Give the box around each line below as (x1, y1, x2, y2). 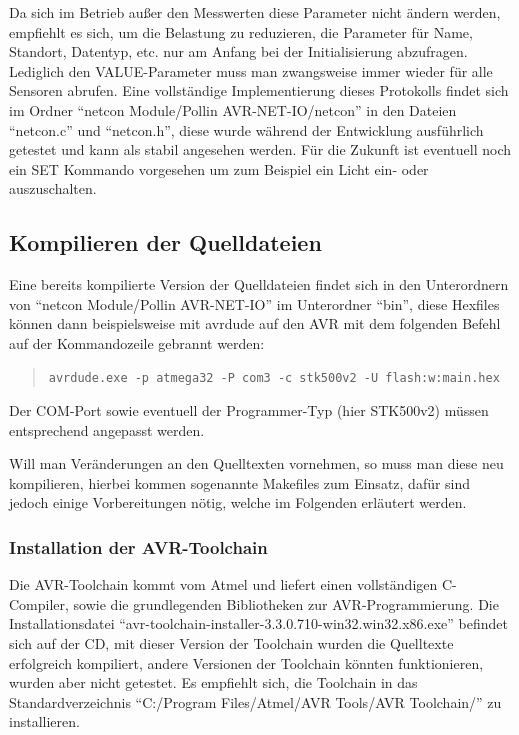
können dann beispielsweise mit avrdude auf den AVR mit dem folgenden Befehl (9, 313, 501, 334)
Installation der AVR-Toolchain (9, 535, 268, 559)
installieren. (9, 711, 80, 732)
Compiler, (9, 593, 69, 614)
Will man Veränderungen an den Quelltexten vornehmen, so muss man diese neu (9, 453, 504, 474)
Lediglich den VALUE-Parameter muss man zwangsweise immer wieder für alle (9, 60, 493, 81)
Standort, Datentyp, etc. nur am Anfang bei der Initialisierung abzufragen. (9, 41, 468, 62)
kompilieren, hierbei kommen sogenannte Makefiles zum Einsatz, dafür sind (9, 472, 471, 493)
